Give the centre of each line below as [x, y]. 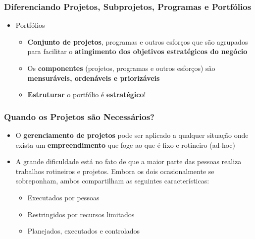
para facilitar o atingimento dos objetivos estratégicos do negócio [137, 51]
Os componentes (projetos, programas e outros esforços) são [121, 68]
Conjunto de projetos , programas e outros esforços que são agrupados [138, 41]
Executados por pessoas [63, 197]
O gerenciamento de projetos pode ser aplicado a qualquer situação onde [132, 135]
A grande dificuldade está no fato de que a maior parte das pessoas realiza [128, 161]
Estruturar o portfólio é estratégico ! [87, 94]
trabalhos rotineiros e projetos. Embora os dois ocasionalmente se [115, 171]
